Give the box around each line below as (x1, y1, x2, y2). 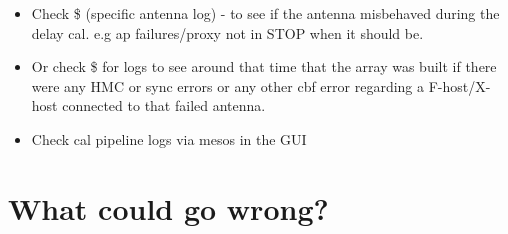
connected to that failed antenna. (62, 95, 266, 116)
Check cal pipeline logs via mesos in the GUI (31, 128, 307, 149)
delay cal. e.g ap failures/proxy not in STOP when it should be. (31, 22, 424, 43)
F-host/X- (428, 75, 491, 96)
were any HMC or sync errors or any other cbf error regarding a (31, 75, 425, 96)
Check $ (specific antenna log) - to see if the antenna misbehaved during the (31, 3, 500, 23)
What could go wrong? (8, 187, 329, 228)
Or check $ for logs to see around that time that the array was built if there (31, 56, 497, 77)
